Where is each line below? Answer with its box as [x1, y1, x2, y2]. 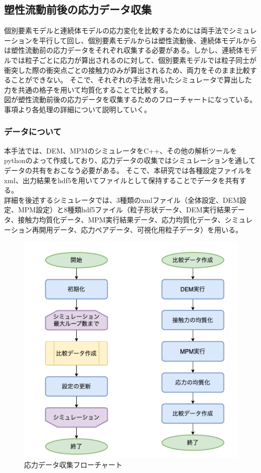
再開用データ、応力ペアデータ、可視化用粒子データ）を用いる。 [32, 224, 242, 234]
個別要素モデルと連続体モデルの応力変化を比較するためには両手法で [4, 25, 229, 36]
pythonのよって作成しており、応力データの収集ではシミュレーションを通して [4, 155, 256, 166]
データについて [4, 125, 62, 138]
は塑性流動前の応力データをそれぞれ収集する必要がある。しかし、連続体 [4, 45, 243, 55]
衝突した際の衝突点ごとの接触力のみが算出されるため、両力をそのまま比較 [4, 64, 250, 75]
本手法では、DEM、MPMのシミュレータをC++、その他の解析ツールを [4, 145, 237, 155]
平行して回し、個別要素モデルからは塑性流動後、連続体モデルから [39, 35, 257, 45]
